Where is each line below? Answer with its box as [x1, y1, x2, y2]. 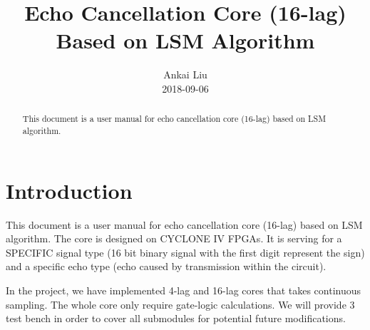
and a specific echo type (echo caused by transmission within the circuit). [6, 259, 327, 274]
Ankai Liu [163, 67, 207, 82]
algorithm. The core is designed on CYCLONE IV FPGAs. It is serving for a [6, 231, 342, 246]
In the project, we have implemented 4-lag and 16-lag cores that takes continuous [6, 282, 361, 297]
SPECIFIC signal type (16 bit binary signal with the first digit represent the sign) [6, 244, 365, 259]
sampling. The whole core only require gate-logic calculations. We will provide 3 [6, 297, 355, 311]
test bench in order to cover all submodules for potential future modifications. [6, 311, 346, 326]
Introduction [6, 175, 133, 205]
